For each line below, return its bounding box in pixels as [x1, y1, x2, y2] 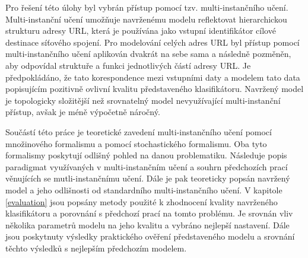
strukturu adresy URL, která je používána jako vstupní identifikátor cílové [5, 24, 276, 37]
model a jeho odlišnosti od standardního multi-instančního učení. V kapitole [5, 183, 282, 196]
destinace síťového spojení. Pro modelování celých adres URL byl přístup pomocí [5, 36, 300, 48]
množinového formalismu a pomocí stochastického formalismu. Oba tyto [5, 137, 267, 149]
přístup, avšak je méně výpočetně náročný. [5, 106, 160, 118]
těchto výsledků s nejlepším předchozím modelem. [5, 241, 187, 254]
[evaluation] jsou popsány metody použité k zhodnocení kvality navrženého [5, 195, 278, 208]
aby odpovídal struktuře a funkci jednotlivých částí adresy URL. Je [5, 59, 251, 71]
